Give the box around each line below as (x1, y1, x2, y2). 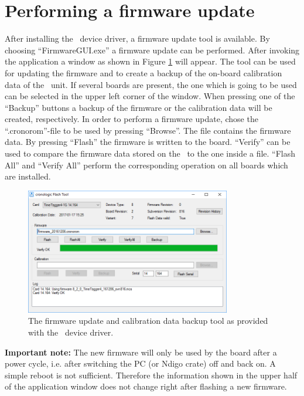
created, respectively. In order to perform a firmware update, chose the (5, 113, 258, 125)
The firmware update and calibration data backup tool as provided (28, 314, 268, 327)
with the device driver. (28, 326, 114, 338)
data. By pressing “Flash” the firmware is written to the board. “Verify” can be (5, 136, 291, 148)
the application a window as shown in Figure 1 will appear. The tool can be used (5, 55, 296, 67)
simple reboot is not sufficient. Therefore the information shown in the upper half (5, 368, 298, 381)
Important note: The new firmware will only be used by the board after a (5, 346, 277, 358)
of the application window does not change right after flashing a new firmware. (5, 380, 287, 392)
